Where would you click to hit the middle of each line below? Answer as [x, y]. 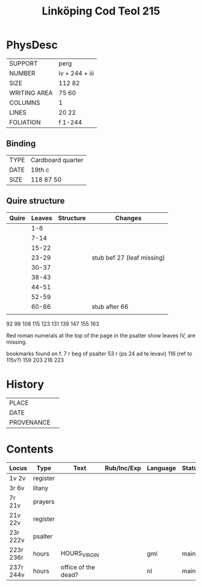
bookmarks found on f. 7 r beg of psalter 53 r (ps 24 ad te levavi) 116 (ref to [99, 354]
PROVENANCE [30, 422]
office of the [78, 567]
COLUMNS [25, 103]
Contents [30, 449]
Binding [21, 144]
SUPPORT [23, 63]
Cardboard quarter [57, 160]
